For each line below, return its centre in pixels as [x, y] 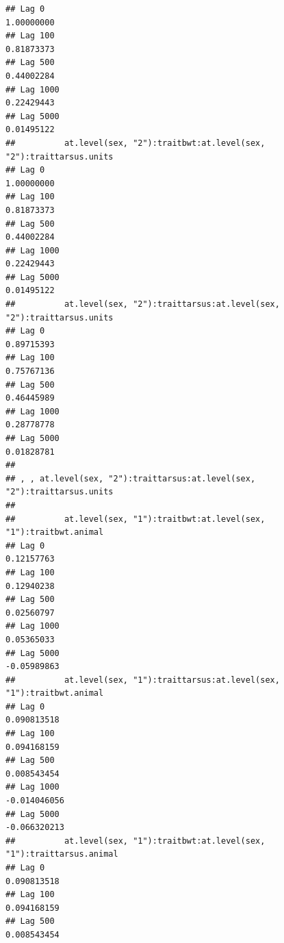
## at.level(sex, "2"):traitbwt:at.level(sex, [135, 143]
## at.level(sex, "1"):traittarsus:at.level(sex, [143, 680]
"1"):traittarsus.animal [62, 854]
